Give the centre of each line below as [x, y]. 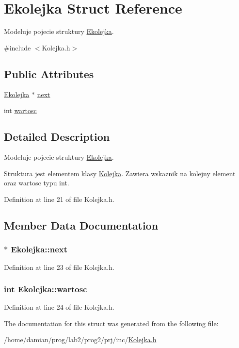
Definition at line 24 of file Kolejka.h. [59, 307]
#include [17, 47]
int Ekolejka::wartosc [46, 289]
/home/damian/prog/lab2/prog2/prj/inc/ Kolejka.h [80, 340]
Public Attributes [49, 74]
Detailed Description [57, 137]
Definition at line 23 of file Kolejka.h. [59, 267]
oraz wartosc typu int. [37, 183]
